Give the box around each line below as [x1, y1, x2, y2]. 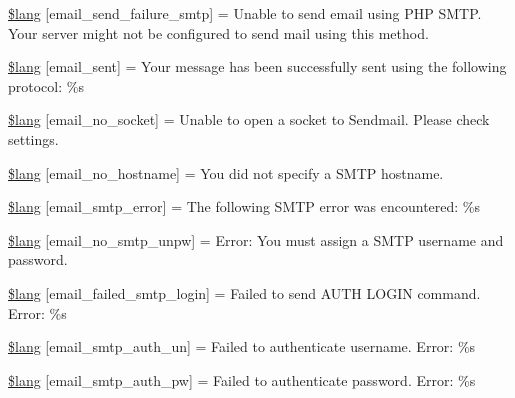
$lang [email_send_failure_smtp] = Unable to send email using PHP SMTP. [8, 3, 482, 23]
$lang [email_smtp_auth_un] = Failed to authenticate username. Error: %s [8, 336, 476, 357]
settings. [8, 128, 59, 149]
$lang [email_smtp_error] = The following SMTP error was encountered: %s [8, 196, 481, 217]
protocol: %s [8, 75, 84, 96]
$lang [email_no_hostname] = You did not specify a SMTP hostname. [8, 162, 444, 183]
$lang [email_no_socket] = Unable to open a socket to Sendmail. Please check [8, 109, 490, 130]
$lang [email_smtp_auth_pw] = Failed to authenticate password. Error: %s [8, 369, 476, 390]
